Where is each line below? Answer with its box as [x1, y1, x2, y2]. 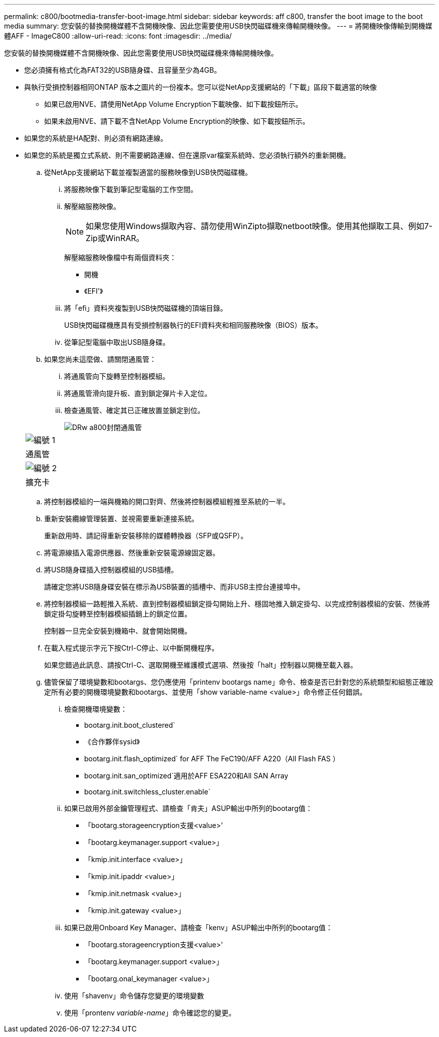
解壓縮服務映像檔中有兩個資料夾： [64, 253, 176, 262]
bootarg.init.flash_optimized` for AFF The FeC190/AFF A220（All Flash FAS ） [84, 754, 340, 763]
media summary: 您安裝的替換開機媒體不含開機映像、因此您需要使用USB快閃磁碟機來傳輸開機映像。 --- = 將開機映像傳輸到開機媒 [4, 22, 432, 30]
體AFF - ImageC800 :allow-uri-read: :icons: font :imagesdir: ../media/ [4, 32, 232, 40]
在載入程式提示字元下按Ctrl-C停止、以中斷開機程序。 [44, 644, 219, 652]
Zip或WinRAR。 [86, 233, 144, 243]
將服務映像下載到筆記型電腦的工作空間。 [64, 185, 197, 193]
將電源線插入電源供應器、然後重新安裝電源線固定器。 [44, 548, 220, 557]
